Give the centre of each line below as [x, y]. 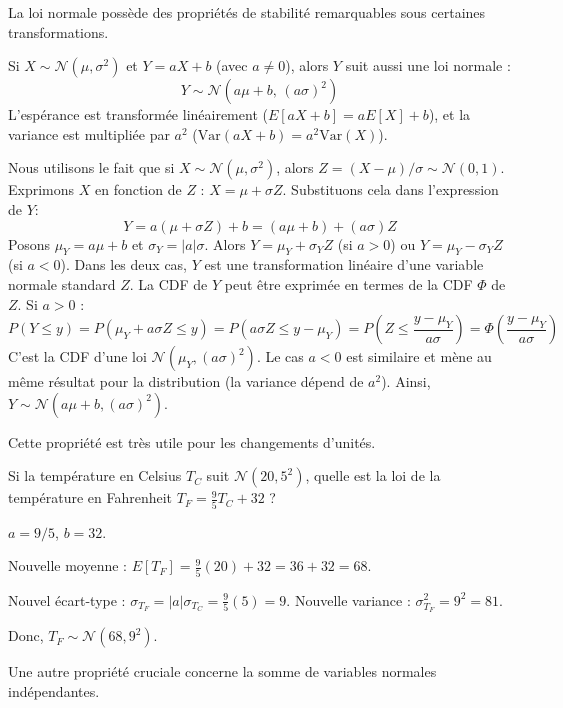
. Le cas [280, 356]
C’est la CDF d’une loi [77, 356]
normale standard [62, 283]
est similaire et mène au [419, 356]
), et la [449, 114]
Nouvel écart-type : [67, 599]
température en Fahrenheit [90, 497]
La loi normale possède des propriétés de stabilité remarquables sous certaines [247, 12]
